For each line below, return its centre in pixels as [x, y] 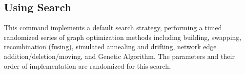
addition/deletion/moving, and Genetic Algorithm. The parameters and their [119, 56]
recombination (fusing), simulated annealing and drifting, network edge [110, 46]
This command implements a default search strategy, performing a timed [113, 28]
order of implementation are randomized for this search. [87, 65]
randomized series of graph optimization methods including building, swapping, [123, 37]
